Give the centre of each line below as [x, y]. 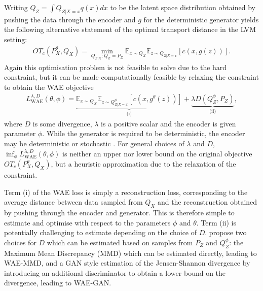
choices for [20, 242]
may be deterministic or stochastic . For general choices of [94, 143]
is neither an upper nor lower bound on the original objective [157, 153]
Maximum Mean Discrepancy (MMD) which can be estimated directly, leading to [130, 253]
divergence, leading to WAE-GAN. [58, 283]
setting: [16, 39]
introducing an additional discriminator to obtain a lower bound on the [115, 272]
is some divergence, [62, 123]
